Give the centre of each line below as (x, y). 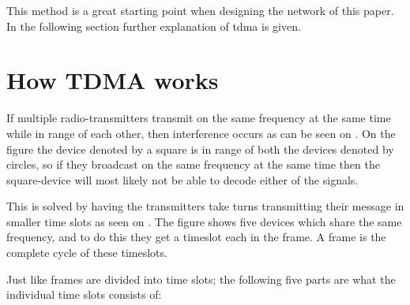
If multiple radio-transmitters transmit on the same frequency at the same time (199, 118)
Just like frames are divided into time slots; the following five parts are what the (201, 279)
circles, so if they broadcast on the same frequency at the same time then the (193, 164)
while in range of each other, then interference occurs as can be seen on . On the (201, 133)
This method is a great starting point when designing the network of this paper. (200, 10)
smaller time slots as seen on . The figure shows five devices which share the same (204, 221)
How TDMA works (113, 80)
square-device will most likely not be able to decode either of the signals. (182, 179)
